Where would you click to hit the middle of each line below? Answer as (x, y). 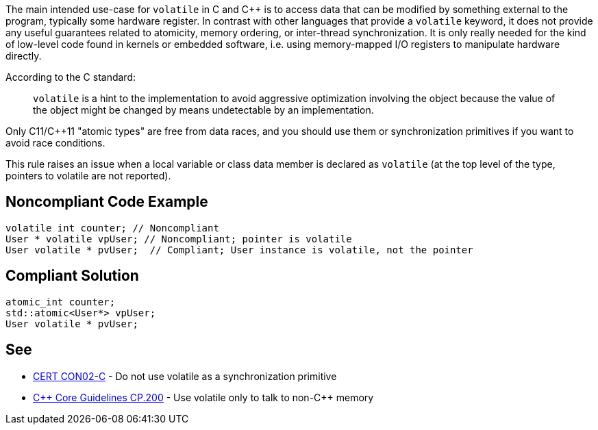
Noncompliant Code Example (107, 202)
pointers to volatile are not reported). (88, 176)
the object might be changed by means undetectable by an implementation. (203, 110)
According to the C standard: (71, 77)
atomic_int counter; (61, 302)
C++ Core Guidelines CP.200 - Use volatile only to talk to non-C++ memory (203, 397)
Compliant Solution (72, 276)
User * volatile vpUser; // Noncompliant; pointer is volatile (179, 239)
